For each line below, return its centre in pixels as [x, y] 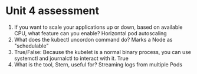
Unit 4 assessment [52, 11]
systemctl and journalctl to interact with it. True [71, 58]
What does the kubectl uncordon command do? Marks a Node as [93, 39]
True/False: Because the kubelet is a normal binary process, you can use [102, 52]
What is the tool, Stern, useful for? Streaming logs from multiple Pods [98, 64]
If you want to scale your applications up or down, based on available [98, 27]
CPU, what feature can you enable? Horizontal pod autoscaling [90, 33]
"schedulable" [31, 46]
